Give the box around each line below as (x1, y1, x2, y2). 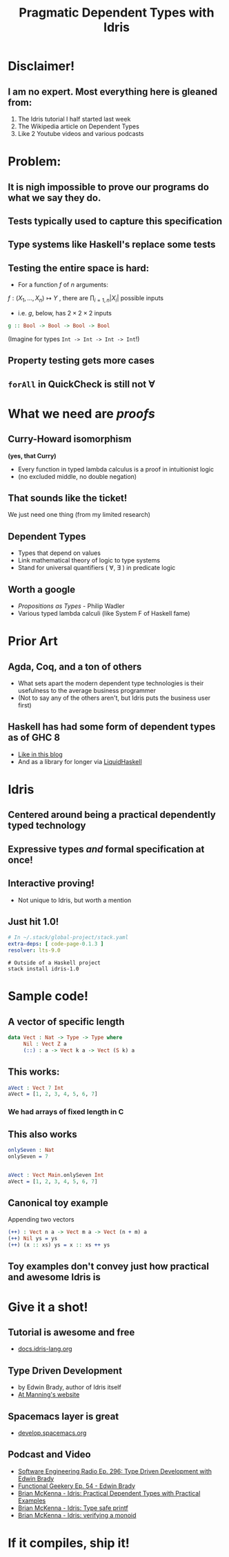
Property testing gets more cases (8, 355, 155, 366)
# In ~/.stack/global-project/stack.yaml (8, 934, 129, 941)
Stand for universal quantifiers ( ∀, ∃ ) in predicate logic (17, 564, 176, 572)
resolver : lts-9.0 (8, 947, 61, 954)
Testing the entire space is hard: (8, 262, 150, 274)
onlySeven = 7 (8, 1153, 49, 1160)
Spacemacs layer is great (8, 1410, 119, 1422)
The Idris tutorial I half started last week (17, 115, 131, 123)
